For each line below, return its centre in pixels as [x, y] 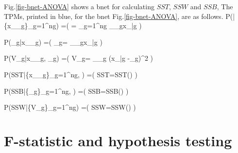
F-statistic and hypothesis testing [118, 140]
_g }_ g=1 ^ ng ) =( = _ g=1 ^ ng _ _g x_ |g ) [79, 25]
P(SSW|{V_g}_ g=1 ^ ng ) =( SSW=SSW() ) [70, 107]
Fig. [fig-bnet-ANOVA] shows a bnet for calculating [79, 6]
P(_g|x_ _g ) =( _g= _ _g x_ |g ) [53, 42]
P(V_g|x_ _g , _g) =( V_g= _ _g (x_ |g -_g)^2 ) [79, 58]
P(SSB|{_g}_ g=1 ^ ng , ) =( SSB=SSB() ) [66, 91]
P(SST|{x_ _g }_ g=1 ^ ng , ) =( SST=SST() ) [71, 74]
